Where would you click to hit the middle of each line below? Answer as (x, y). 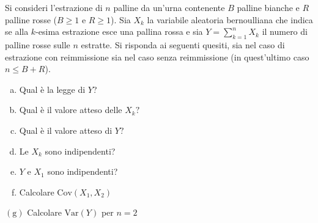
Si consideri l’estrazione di (54, 7)
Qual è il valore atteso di (66, 130)
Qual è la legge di (52, 89)
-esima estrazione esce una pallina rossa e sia (119, 31)
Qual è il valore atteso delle (71, 110)
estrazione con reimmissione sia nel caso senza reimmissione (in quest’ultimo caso (157, 57)
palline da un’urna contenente (169, 7)
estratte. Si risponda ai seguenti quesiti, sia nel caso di (183, 44)
